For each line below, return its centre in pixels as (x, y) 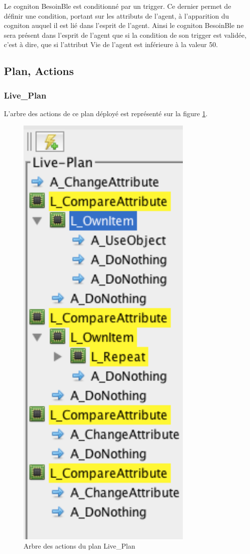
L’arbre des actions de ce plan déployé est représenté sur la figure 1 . (106, 113)
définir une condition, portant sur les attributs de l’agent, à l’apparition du (117, 15)
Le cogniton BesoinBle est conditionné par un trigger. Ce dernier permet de (118, 6)
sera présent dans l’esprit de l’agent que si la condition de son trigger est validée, (125, 35)
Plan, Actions (39, 71)
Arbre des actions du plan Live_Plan (79, 546)
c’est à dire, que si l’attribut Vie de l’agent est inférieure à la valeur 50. (111, 44)
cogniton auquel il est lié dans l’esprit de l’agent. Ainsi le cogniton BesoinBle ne (124, 25)
